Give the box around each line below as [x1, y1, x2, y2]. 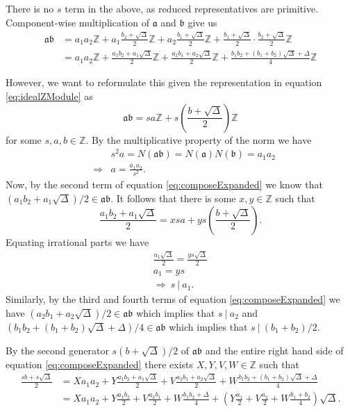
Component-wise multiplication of [6, 15, 149, 29]
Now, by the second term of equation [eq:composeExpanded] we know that [6, 177, 323, 192]
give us [187, 15, 217, 29]
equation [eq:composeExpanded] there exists [6, 356, 193, 371]
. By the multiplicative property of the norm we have [85, 132, 312, 147]
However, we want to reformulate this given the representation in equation [6, 75, 322, 90]
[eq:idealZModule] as [6, 88, 93, 103]
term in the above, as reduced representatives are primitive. [65, 1, 319, 15]
